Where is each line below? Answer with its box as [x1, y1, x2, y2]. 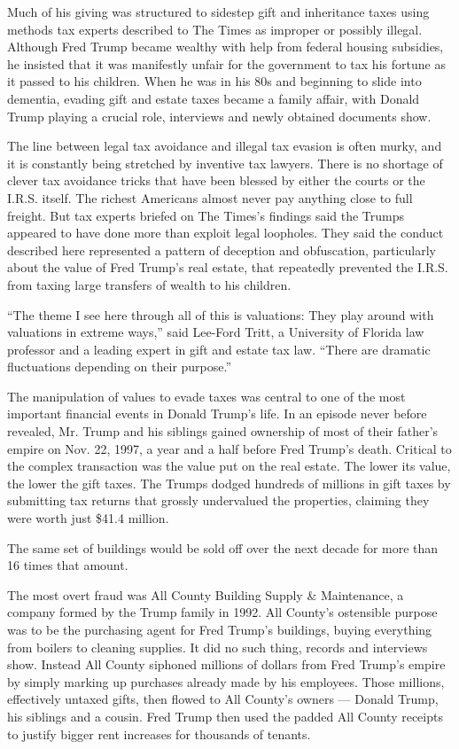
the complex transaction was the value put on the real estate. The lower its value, [7, 456, 451, 475]
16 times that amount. [7, 556, 128, 574]
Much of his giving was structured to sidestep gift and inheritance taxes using [7, 3, 430, 20]
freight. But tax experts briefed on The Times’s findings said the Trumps [7, 206, 405, 224]
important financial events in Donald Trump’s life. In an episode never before [7, 404, 427, 423]
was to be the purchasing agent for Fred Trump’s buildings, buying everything [7, 620, 432, 638]
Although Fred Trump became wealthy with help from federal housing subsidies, [7, 37, 444, 56]
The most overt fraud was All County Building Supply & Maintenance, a [7, 585, 404, 604]
